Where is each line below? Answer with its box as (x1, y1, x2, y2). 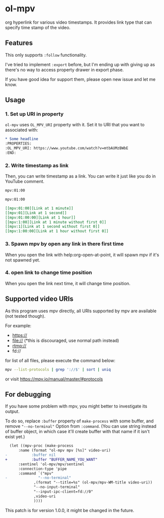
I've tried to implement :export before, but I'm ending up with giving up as (5, 61, 155, 67)
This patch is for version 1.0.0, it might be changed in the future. (5, 507, 135, 513)
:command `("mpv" (18, 471, 54, 476)
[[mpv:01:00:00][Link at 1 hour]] (5, 215, 76, 220)
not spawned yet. (5, 257, 40, 263)
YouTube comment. (5, 179, 45, 185)
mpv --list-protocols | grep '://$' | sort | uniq (5, 367, 111, 372)
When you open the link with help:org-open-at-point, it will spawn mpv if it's (5, 252, 160, 258)
